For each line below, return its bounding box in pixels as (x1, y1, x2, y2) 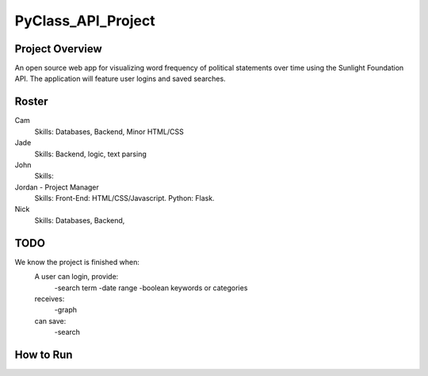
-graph (54, 305, 78, 315)
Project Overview (14, 42, 102, 56)
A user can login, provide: (34, 272, 119, 282)
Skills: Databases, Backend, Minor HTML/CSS (34, 127, 184, 136)
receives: (34, 294, 65, 303)
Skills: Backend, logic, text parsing (34, 149, 147, 159)
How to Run (14, 347, 73, 361)
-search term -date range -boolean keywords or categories (54, 282, 248, 293)
